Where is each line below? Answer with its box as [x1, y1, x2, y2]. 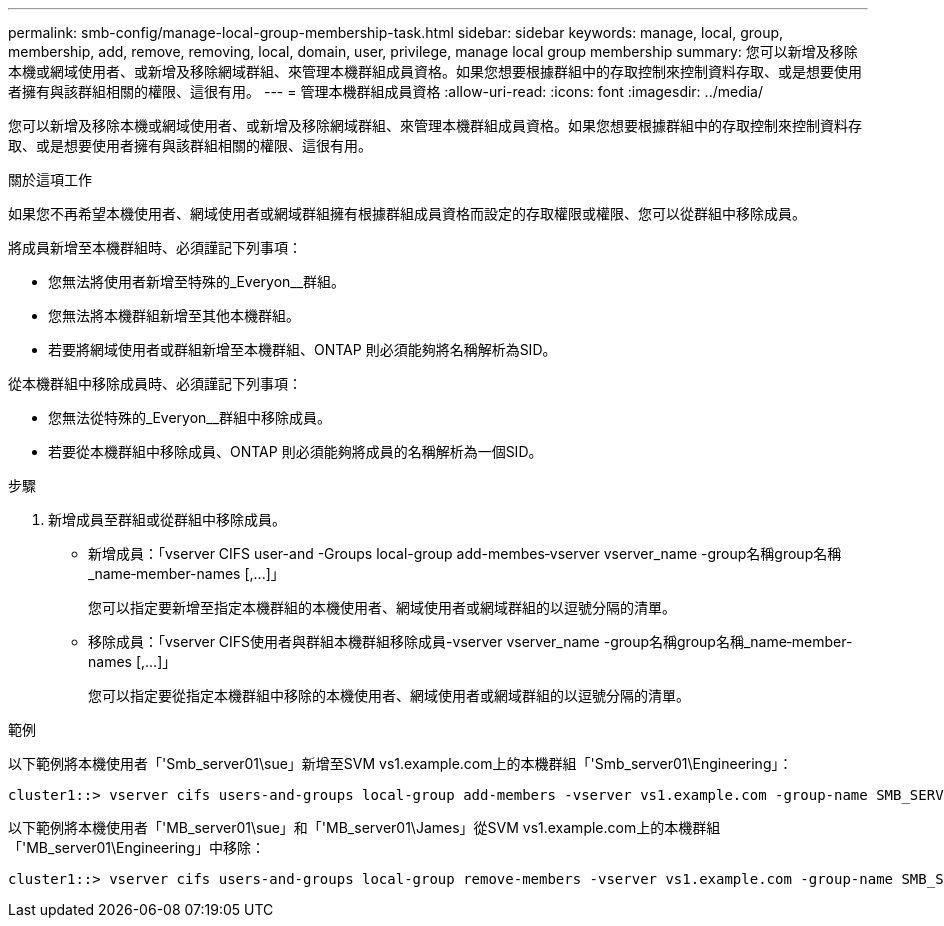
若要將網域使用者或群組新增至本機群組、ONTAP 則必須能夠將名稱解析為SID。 [48, 341, 557, 358]
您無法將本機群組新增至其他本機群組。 [48, 307, 300, 324]
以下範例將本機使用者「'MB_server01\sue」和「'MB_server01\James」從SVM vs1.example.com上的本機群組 [8, 819, 721, 836]
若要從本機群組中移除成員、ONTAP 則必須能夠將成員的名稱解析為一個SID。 [48, 443, 543, 460]
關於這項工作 [8, 171, 92, 188]
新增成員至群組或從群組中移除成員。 [48, 511, 286, 528]
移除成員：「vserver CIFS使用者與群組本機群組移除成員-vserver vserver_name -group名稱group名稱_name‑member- [88, 633, 853, 650]
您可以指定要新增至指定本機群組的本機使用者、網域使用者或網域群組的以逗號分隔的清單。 [88, 599, 676, 616]
